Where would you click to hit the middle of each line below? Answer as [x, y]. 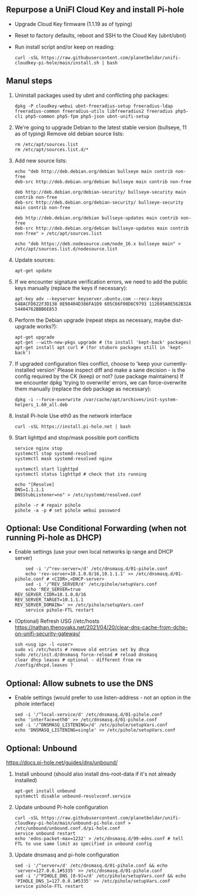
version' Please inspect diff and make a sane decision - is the [111, 370]
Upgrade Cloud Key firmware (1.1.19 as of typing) [74, 24]
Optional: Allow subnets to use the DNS [80, 683]
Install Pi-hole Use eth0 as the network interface [73, 415]
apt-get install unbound [45, 791]
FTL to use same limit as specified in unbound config [83, 844]
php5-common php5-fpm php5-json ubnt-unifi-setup [87, 116]
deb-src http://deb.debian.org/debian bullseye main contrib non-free [103, 182]
